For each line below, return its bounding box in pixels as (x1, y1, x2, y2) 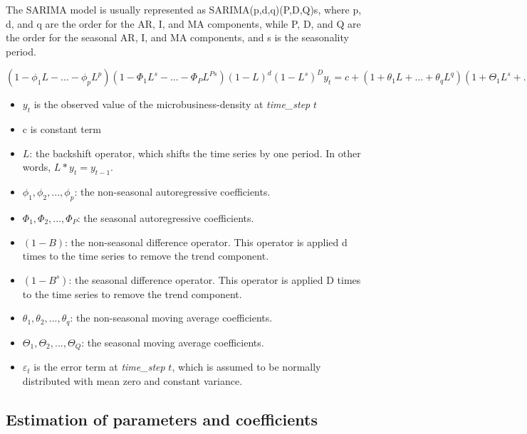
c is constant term (22, 122, 102, 137)
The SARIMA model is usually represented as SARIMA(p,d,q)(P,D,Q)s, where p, (6, 2, 362, 16)
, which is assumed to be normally (172, 359, 321, 374)
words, (22, 159, 51, 174)
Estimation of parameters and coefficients (6, 408, 318, 430)
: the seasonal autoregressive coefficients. (77, 210, 254, 225)
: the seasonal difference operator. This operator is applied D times (68, 272, 361, 287)
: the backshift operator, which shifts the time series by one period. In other (29, 145, 361, 160)
